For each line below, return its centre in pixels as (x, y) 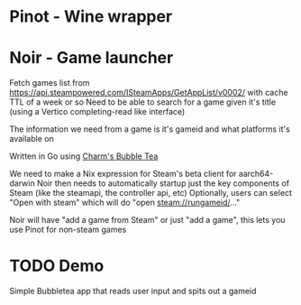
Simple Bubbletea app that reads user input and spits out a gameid (133, 291)
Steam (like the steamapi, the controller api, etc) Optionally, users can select (151, 193)
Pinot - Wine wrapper (91, 17)
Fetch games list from (50, 83)
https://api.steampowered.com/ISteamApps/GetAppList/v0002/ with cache (149, 93)
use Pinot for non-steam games (68, 230)
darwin (22, 183)
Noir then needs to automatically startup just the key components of (163, 183)
